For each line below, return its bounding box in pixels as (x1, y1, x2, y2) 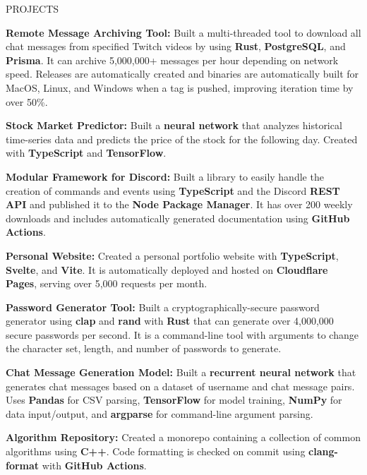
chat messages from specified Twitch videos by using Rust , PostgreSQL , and (6, 39, 346, 54)
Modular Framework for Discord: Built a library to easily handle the (6, 169, 324, 184)
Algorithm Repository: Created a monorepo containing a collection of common (6, 430, 361, 445)
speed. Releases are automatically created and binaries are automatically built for (6, 66, 359, 81)
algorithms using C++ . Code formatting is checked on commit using (6, 444, 306, 459)
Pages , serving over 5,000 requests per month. (6, 276, 207, 291)
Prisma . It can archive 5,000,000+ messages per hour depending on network (6, 52, 339, 67)
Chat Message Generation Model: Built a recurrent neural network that (6, 365, 356, 380)
